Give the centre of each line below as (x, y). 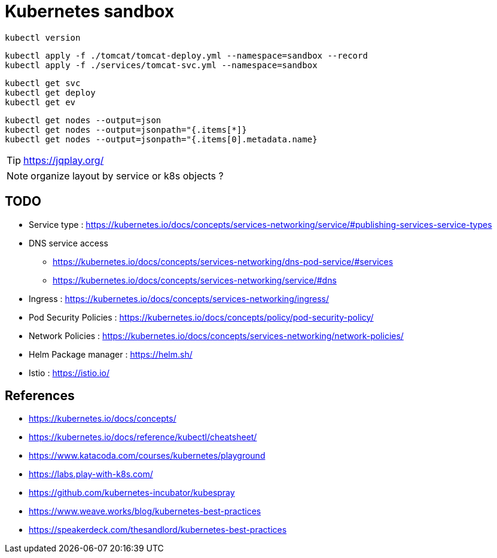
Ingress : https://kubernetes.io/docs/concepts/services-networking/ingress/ (179, 298)
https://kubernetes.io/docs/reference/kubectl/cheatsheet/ (143, 437)
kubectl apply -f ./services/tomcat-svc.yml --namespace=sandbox (161, 65)
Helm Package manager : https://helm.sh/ (111, 354)
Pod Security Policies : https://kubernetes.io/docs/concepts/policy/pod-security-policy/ (201, 317)
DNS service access (68, 243)
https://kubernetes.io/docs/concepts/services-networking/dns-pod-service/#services (223, 261)
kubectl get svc (43, 83)
